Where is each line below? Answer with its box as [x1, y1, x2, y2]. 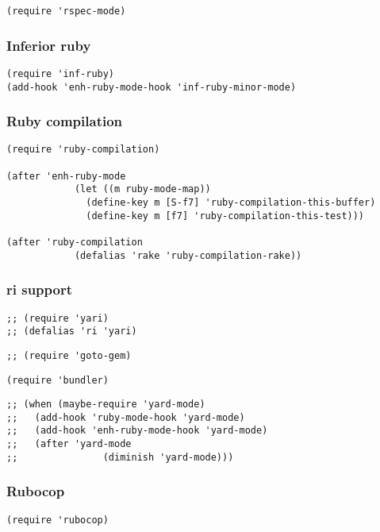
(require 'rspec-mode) [6, 6, 126, 17]
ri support [6, 279, 73, 299]
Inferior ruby [6, 35, 91, 55]
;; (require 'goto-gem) [6, 349, 132, 361]
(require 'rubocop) [6, 514, 109, 526]
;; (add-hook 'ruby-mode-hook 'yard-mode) [6, 411, 245, 423]
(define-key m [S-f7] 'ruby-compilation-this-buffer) [86, 197, 376, 209]
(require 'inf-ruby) [6, 67, 115, 79]
